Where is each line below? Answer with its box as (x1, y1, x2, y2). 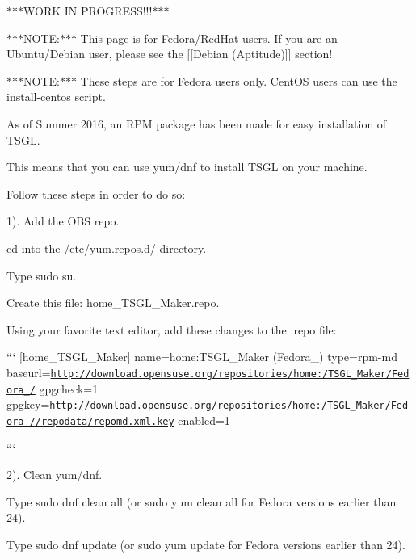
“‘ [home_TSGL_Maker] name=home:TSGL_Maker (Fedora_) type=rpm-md (6, 348, 397, 365)
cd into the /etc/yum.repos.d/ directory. (6, 239, 207, 256)
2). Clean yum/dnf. (6, 466, 103, 483)
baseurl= (6, 364, 51, 380)
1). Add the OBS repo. (6, 212, 120, 229)
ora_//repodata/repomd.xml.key (6, 415, 174, 427)
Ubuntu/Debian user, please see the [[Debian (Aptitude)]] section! (6, 45, 333, 62)
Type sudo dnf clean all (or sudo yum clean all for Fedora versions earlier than (6, 493, 397, 510)
